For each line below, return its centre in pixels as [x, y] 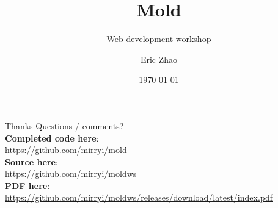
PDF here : [27, 185]
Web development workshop [159, 39]
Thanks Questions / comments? [64, 125]
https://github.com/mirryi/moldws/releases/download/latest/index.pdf [139, 197]
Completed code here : [52, 138]
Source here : [31, 161]
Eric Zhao [159, 59]
